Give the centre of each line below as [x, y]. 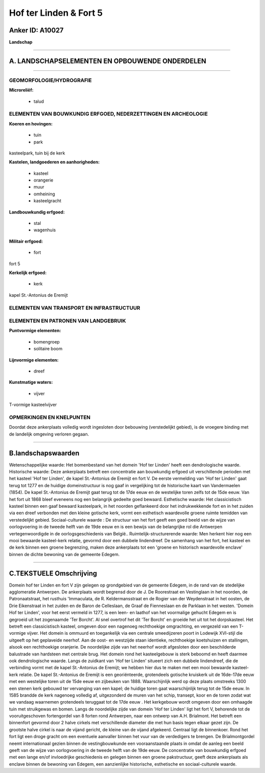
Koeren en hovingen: [31, 124]
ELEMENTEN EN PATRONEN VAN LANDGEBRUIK [67, 321]
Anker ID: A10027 [36, 30]
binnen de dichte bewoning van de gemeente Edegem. [64, 554]
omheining [44, 194]
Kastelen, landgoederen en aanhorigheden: [54, 162]
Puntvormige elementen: [35, 331]
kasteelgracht [47, 201]
